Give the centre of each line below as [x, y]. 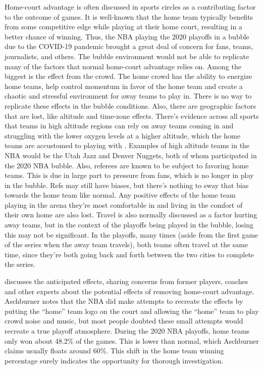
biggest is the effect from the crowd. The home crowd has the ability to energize [128, 76]
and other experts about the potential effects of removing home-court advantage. [129, 291]
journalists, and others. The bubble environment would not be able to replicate [127, 56]
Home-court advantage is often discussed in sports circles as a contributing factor [130, 7]
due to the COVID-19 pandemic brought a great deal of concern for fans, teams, [129, 46]
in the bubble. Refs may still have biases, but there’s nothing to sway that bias [127, 185]
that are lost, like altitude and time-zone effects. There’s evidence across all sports [132, 116]
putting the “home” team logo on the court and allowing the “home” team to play [132, 311]
